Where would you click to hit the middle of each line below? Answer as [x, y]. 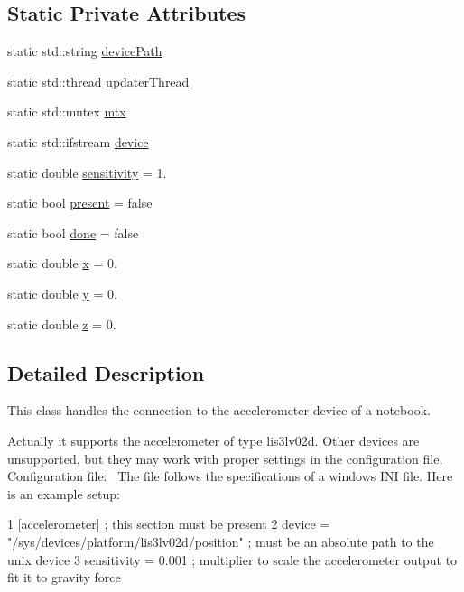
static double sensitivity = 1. [87, 172]
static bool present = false [80, 203]
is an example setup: [64, 493]
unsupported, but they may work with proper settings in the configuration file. [225, 458]
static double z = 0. [62, 324]
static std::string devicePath [85, 51]
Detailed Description [106, 372]
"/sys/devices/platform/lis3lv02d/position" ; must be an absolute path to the [221, 541]
